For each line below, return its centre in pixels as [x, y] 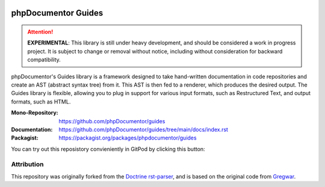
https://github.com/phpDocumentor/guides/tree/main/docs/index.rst [144, 129]
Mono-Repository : [35, 113]
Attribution [27, 164]
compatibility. [44, 60]
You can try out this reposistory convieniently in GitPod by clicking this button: [108, 149]
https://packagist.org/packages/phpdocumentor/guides [128, 138]
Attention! [40, 32]
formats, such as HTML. [41, 102]
